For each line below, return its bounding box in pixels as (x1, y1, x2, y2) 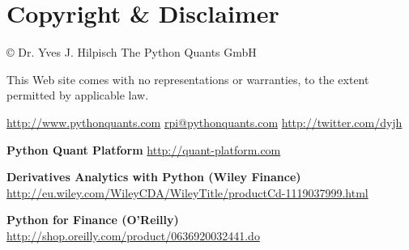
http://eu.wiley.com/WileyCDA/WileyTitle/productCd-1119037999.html (6, 184, 369, 201)
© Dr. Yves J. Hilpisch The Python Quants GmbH (6, 44, 257, 61)
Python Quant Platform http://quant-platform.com (6, 141, 281, 158)
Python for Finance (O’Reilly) (6, 211, 179, 228)
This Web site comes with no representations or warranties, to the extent (6, 70, 369, 87)
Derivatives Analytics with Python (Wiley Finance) (6, 168, 301, 185)
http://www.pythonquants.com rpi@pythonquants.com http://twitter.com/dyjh (6, 113, 403, 130)
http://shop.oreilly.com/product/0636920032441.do (6, 227, 260, 244)
